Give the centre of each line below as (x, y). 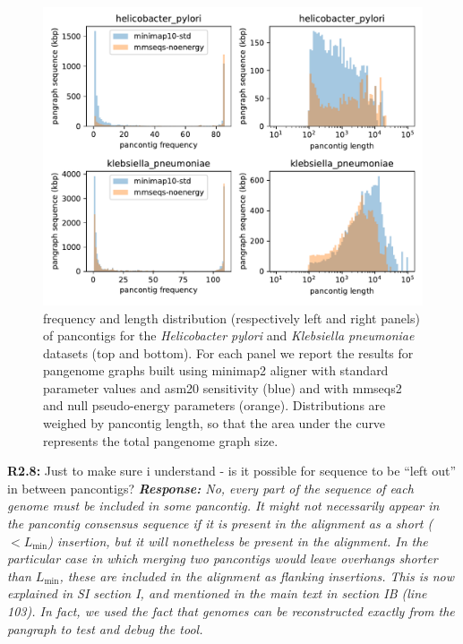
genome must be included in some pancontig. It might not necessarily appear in (223, 506)
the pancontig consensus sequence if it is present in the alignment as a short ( (220, 524)
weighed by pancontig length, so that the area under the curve (214, 423)
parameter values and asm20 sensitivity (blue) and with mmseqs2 (223, 387)
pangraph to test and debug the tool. (105, 628)
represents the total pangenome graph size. (161, 440)
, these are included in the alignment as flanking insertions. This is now (257, 575)
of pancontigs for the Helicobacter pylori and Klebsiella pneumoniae (229, 335)
